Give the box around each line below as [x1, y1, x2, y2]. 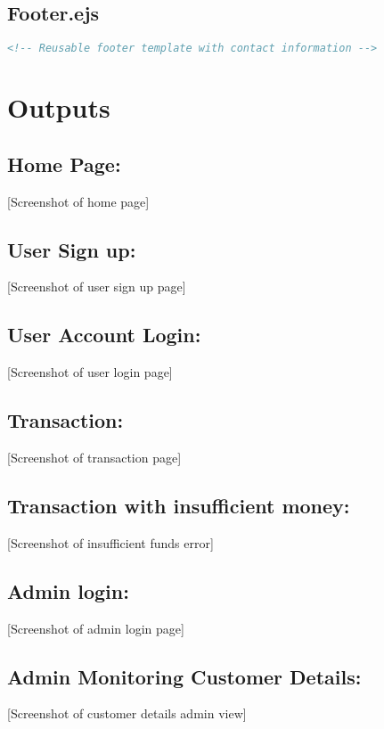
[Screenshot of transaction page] [7, 448, 182, 467]
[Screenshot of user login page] [7, 363, 173, 381]
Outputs [7, 89, 110, 126]
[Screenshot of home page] [7, 192, 150, 210]
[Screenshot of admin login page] [7, 618, 184, 637]
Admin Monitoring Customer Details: [7, 662, 362, 690]
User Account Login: [7, 321, 201, 348]
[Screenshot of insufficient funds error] [7, 533, 214, 552]
